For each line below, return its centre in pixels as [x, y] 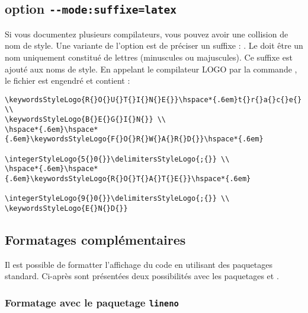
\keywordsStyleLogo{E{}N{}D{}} [66, 208]
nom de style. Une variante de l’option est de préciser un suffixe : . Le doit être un [154, 45]
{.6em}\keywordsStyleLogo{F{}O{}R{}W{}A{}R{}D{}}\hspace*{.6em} [134, 139]
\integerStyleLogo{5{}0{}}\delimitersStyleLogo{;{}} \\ [117, 159]
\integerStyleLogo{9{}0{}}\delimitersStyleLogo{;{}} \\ [117, 199]
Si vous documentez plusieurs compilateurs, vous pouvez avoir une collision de [147, 34]
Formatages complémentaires [95, 240]
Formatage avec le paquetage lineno [92, 302]
